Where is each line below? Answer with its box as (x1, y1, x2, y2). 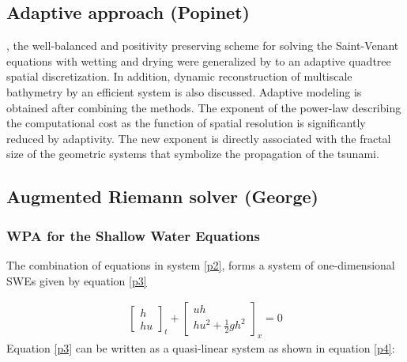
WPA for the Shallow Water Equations (6, 225, 260, 245)
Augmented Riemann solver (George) (6, 184, 318, 209)
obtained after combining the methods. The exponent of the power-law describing (6, 99, 401, 115)
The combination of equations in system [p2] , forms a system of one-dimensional (6, 256, 395, 273)
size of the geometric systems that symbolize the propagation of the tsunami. (6, 145, 379, 162)
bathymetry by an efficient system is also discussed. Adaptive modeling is (6, 83, 362, 100)
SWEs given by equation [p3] (6, 272, 147, 288)
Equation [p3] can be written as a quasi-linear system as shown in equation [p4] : (6, 339, 395, 356)
